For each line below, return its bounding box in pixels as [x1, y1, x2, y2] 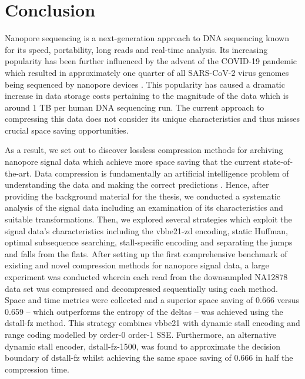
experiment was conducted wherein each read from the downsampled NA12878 [5, 271, 288, 282]
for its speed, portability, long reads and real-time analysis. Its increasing [5, 43, 268, 55]
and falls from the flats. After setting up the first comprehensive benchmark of [5, 247, 287, 260]
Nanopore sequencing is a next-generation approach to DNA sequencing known [5, 32, 289, 44]
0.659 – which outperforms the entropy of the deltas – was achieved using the [5, 305, 283, 317]
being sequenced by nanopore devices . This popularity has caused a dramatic [5, 78, 285, 90]
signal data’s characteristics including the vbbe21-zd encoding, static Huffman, [5, 224, 288, 237]
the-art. [5, 167, 32, 179]
